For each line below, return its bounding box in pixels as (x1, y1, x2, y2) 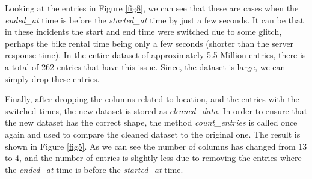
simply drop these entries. (5, 72, 100, 85)
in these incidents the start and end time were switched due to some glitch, (5, 25, 282, 38)
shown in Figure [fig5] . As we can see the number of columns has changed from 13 (5, 139, 307, 152)
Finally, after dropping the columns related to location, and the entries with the (5, 93, 299, 105)
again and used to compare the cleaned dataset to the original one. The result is (5, 127, 301, 140)
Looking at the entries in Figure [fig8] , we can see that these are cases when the (5, 2, 299, 14)
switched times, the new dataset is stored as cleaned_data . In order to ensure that (5, 104, 308, 117)
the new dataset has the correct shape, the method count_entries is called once (5, 116, 298, 129)
